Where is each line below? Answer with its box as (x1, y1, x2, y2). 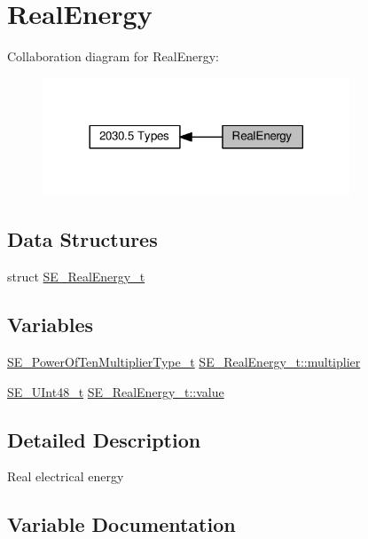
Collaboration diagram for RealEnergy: (7, 47, 219, 66)
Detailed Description (7, 425, 201, 453)
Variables (7, 311, 94, 338)
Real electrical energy (7, 467, 124, 486)
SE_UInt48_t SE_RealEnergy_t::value (7, 382, 224, 400)
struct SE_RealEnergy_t (7, 267, 145, 286)
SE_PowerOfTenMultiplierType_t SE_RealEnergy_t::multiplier (7, 352, 361, 370)
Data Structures (7, 226, 158, 253)
